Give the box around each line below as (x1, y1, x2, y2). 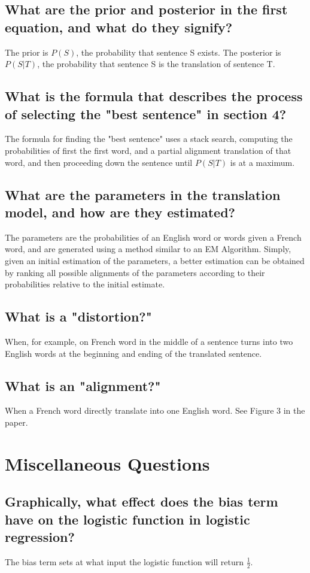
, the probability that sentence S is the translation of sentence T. (37, 57, 275, 70)
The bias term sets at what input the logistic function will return (5, 555, 244, 568)
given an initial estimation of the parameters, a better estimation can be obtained (5, 254, 305, 266)
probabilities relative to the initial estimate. (5, 278, 165, 290)
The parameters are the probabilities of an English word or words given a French (5, 231, 302, 243)
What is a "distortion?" (5, 307, 152, 326)
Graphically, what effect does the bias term (5, 492, 278, 511)
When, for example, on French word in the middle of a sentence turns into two (5, 335, 293, 347)
